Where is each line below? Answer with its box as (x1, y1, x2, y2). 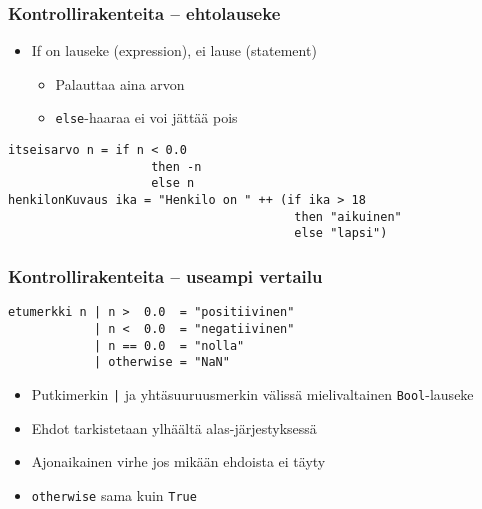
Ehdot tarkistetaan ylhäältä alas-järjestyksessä (31, 417, 317, 438)
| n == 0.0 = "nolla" (93, 338, 245, 353)
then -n (151, 159, 202, 174)
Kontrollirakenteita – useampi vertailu (8, 263, 323, 288)
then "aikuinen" (294, 209, 402, 224)
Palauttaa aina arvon (55, 73, 185, 94)
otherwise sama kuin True (31, 484, 197, 505)
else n (151, 176, 195, 191)
